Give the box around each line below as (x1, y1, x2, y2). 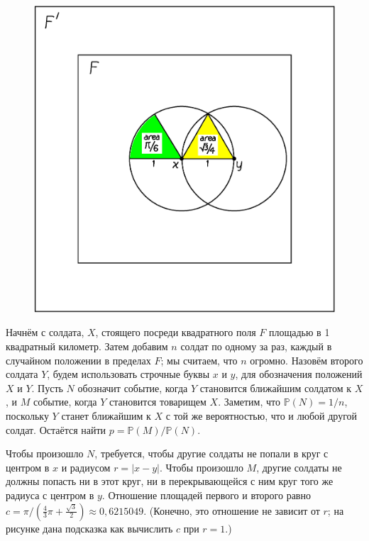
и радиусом (61, 459, 111, 474)
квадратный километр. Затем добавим (6, 339, 168, 354)
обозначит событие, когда (77, 380, 188, 395)
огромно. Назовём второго (250, 352, 363, 367)
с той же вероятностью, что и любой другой (165, 408, 358, 423)
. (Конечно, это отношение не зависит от (143, 503, 320, 518)
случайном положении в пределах (6, 352, 151, 367)
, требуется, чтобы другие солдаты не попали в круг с (94, 446, 329, 461)
